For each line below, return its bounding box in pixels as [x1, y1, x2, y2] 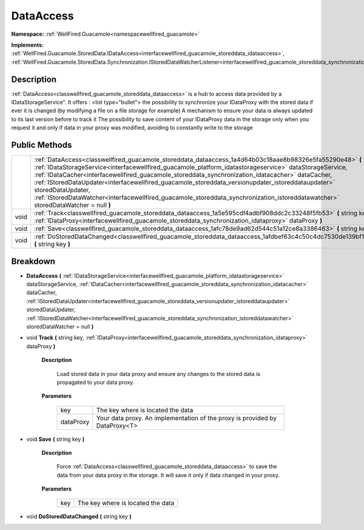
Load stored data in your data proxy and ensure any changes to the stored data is [56, 370, 261, 377]
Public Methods [11, 140, 72, 150]
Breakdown [11, 256, 56, 266]
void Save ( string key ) [26, 435, 85, 443]
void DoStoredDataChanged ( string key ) [26, 512, 132, 520]
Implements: [11, 41, 44, 49]
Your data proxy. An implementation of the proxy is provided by [96, 414, 277, 422]
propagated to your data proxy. [56, 378, 135, 386]
